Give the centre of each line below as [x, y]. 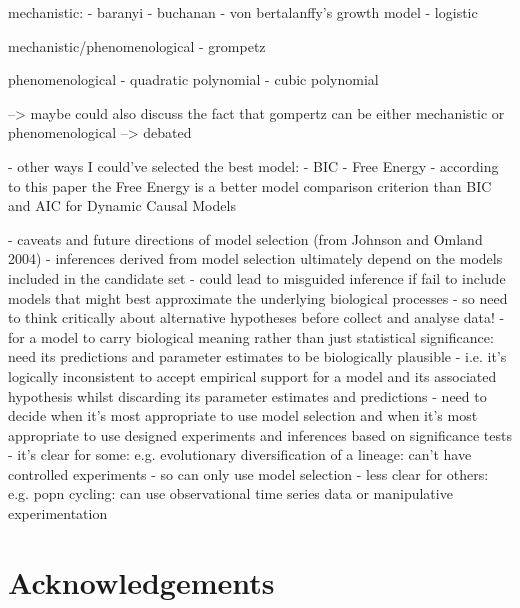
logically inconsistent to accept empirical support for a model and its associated [252, 375]
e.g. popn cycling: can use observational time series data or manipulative [230, 493]
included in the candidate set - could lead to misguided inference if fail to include [257, 277]
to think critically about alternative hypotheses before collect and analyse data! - [256, 317]
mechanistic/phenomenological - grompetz [137, 45]
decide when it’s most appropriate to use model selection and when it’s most [243, 415]
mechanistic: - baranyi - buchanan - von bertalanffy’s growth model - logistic [243, 12]
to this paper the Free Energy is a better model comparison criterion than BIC [250, 185]
